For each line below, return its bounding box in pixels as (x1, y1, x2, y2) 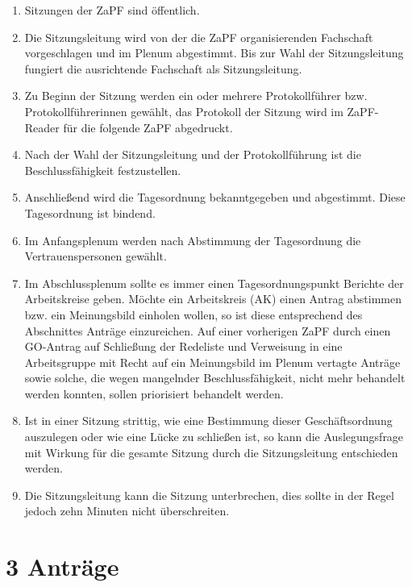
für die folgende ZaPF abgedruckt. (63, 119, 233, 135)
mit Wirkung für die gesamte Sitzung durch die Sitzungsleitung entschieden (24, 443, 398, 460)
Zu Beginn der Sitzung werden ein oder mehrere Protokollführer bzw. (24, 87, 368, 104)
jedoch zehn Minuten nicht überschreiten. (24, 502, 230, 519)
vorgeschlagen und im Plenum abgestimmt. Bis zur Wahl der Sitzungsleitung (24, 44, 404, 61)
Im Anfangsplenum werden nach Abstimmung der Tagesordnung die (24, 231, 361, 248)
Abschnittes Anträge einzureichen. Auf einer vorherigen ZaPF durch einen (24, 322, 391, 339)
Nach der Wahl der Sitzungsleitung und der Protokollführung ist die (24, 146, 361, 163)
